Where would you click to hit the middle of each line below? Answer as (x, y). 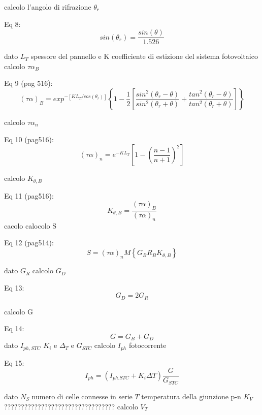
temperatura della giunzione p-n (191, 396)
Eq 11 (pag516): (29, 195)
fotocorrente (148, 345)
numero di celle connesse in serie (82, 396)
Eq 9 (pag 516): (28, 83)
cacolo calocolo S (30, 225)
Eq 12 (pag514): (29, 243)
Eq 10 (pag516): (29, 139)
